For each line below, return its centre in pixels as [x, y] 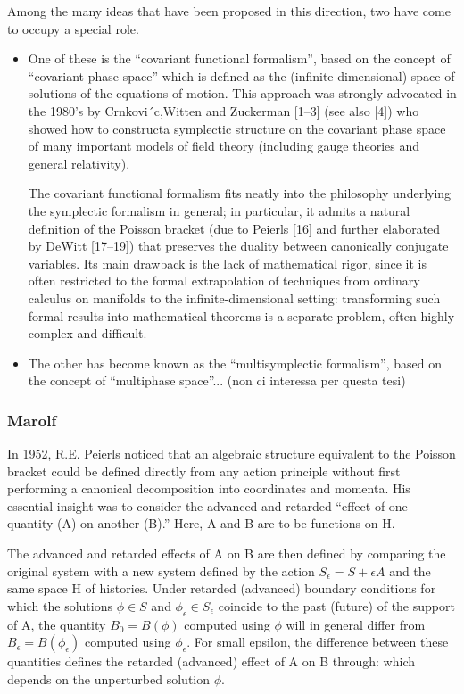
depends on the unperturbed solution [109, 678]
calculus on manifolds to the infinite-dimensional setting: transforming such [234, 297]
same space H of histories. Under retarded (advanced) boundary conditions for [222, 588]
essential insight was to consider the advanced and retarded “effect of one [207, 505]
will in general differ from [356, 624]
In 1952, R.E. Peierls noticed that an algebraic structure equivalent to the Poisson [232, 454]
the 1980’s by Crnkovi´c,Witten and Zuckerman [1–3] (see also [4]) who [224, 110]
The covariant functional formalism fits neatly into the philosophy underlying [240, 193]
